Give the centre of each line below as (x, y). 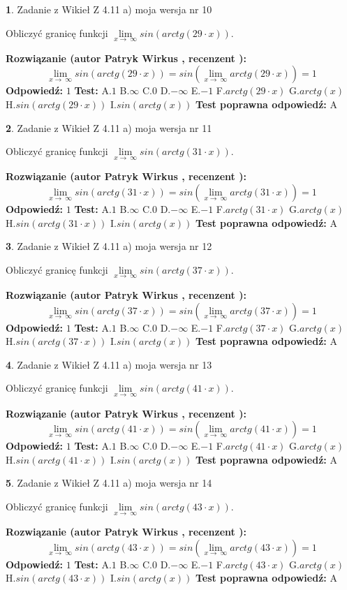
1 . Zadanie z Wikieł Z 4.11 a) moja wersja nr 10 (109, 9)
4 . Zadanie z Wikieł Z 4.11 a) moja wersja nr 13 (109, 364)
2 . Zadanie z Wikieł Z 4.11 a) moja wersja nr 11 (109, 127)
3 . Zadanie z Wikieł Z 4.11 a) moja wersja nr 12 (109, 246)
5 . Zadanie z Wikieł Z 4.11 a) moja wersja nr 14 (109, 483)
